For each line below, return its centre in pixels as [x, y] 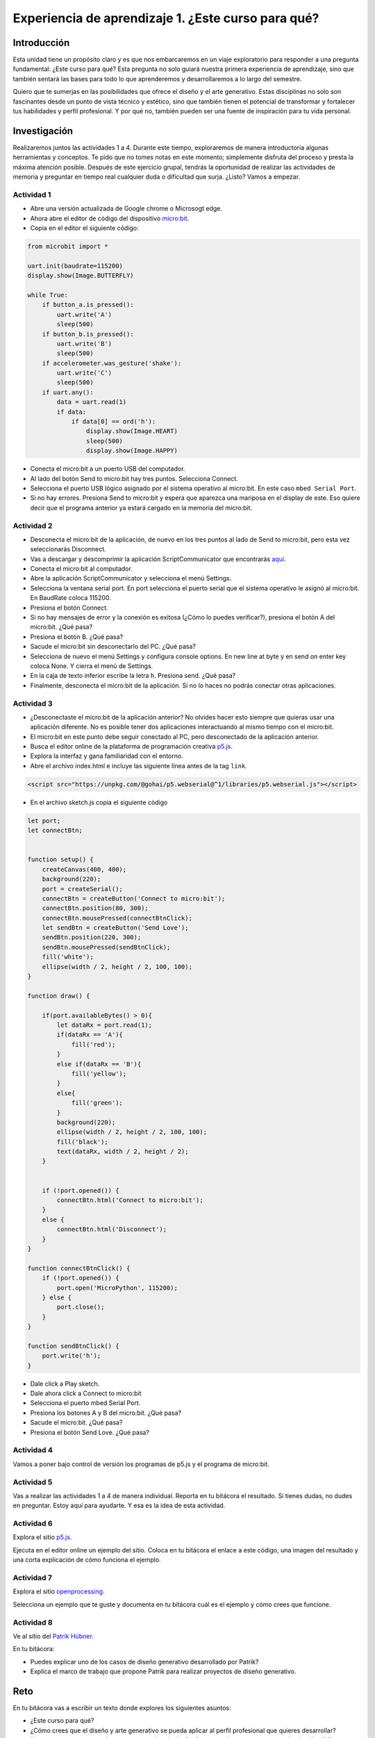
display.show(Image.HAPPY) [132, 451]
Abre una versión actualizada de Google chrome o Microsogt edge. [126, 209]
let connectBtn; [55, 830]
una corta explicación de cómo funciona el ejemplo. [87, 1560]
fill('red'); [93, 1044]
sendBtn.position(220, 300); [92, 937]
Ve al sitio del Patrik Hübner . [53, 1636]
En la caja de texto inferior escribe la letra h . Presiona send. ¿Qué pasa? [133, 676]
